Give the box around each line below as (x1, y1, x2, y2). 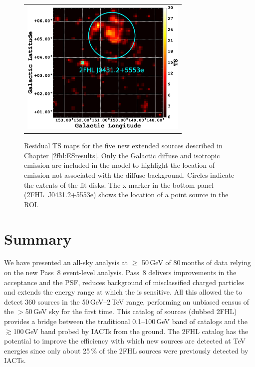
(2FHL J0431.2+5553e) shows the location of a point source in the (24, 189, 229, 200)
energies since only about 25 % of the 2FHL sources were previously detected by (4, 345, 249, 356)
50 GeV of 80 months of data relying (142, 257, 251, 268)
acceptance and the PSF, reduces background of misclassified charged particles (4, 277, 245, 287)
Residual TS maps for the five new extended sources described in (24, 140, 223, 151)
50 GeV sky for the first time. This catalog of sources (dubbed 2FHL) (25, 306, 237, 317)
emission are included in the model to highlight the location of (24, 160, 215, 170)
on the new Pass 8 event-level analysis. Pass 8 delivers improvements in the (4, 267, 237, 278)
